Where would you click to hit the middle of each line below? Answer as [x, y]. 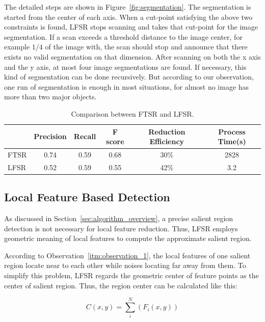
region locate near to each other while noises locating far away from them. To [125, 265]
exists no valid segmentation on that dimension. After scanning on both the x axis [132, 56]
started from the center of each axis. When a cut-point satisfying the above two [128, 17]
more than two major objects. [50, 97]
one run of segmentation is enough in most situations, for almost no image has [127, 86]
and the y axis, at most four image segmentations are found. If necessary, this [125, 66]
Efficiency [167, 141]
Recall [85, 136]
